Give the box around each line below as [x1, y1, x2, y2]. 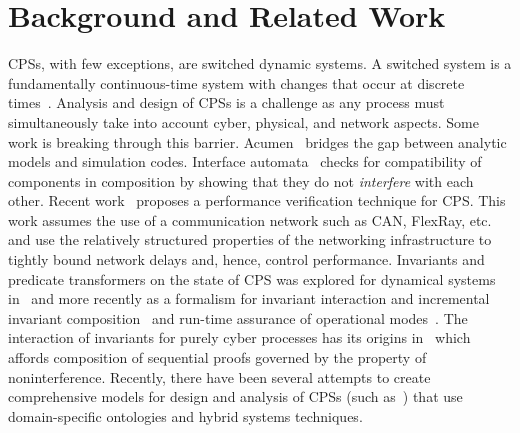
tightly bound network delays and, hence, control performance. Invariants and [8, 249, 485, 270]
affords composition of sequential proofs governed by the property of [8, 347, 427, 368]
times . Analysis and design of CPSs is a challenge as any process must [8, 92, 445, 113]
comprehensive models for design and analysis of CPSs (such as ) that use [8, 386, 463, 407]
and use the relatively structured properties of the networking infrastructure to [8, 229, 492, 250]
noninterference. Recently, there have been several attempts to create [8, 366, 431, 387]
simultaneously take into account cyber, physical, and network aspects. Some [8, 111, 480, 132]
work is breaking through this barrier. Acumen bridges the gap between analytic [8, 131, 507, 152]
